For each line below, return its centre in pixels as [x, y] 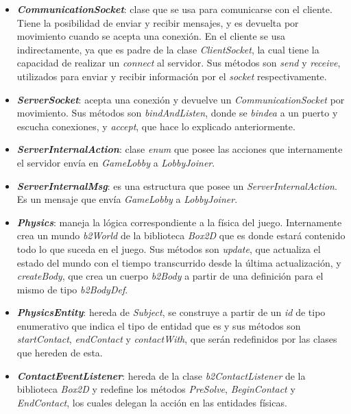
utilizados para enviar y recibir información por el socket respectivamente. [172, 76]
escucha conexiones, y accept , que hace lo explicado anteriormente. [156, 126]
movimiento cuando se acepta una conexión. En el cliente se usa [151, 36]
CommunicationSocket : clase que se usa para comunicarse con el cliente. [174, 9]
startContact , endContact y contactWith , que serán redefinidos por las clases [177, 339]
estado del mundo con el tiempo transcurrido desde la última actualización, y [179, 262]
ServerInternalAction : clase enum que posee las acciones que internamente [180, 149]
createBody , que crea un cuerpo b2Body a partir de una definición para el [170, 276]
